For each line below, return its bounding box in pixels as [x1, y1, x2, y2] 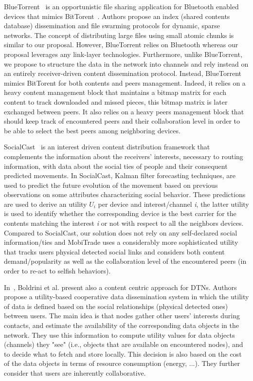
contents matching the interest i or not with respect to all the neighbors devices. [4, 218, 244, 228]
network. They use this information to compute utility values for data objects [4, 329, 235, 340]
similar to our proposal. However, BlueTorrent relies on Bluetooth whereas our [4, 39, 238, 50]
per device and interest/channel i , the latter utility [98, 199, 249, 209]
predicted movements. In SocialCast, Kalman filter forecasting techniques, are [4, 170, 236, 181]
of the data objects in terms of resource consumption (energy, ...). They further [4, 358, 240, 368]
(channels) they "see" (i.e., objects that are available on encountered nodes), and [4, 339, 243, 349]
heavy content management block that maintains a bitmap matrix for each [4, 87, 227, 97]
